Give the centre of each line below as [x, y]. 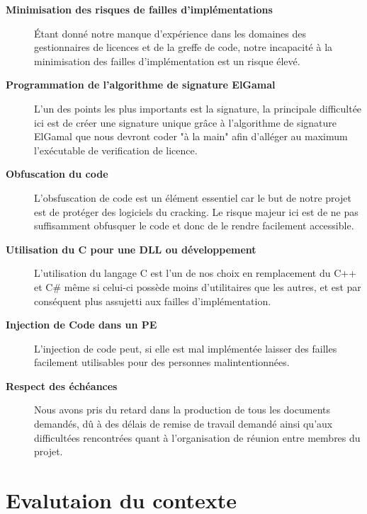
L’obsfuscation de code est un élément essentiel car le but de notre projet [193, 197]
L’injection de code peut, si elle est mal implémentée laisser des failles [186, 348]
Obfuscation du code [57, 174]
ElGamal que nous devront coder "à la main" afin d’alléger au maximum [191, 136]
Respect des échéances [62, 385]
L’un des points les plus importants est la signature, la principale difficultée [198, 108]
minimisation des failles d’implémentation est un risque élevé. [167, 61]
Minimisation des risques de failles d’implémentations [139, 9]
